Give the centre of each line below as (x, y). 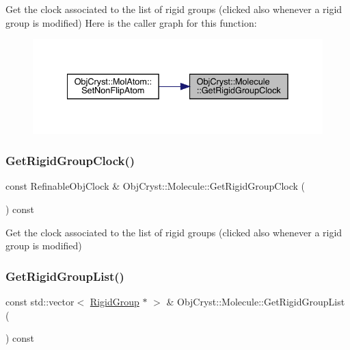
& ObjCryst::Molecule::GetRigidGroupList (256, 302)
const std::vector (40, 302)
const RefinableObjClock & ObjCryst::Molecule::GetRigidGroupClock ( (155, 186)
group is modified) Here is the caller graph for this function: (131, 22)
